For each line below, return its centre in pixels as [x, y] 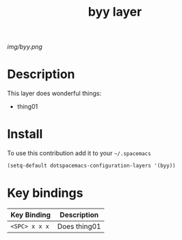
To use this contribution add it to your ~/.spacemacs [79, 153]
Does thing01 [79, 226]
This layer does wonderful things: [54, 94]
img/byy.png [25, 47]
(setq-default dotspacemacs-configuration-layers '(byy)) [91, 166]
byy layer [115, 12]
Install [25, 134]
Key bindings [45, 193]
